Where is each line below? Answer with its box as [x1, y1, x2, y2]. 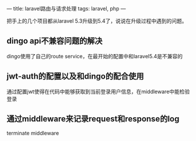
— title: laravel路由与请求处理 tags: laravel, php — [6, 5, 126, 12]
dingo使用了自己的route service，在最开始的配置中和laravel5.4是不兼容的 [6, 52, 183, 59]
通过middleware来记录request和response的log [6, 114, 180, 124]
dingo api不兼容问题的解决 [6, 36, 103, 46]
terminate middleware [6, 130, 60, 137]
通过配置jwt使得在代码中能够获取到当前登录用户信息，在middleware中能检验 [6, 88, 190, 95]
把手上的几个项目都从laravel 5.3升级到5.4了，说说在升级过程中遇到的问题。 [6, 17, 187, 24]
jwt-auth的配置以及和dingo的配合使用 [6, 72, 144, 82]
